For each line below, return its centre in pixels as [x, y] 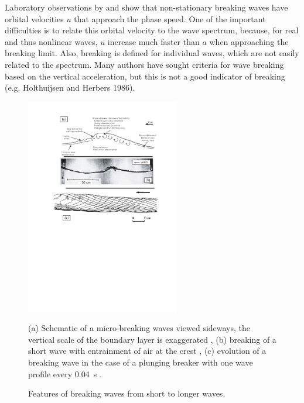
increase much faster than [153, 41]
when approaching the [249, 41]
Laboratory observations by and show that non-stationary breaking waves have [146, 7]
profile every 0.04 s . [65, 373]
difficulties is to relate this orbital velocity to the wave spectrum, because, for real [152, 30]
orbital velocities [34, 18]
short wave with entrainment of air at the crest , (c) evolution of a [147, 351]
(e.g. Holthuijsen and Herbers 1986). [70, 87]
